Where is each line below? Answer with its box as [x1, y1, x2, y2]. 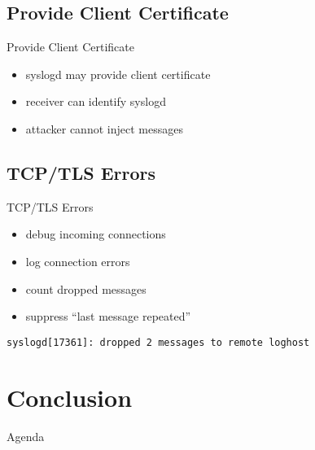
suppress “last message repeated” [25, 308, 191, 325]
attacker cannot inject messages [25, 120, 183, 137]
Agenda [7, 427, 45, 444]
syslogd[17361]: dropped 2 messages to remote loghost [7, 336, 310, 348]
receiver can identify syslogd [25, 93, 166, 110]
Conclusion [7, 380, 133, 413]
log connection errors [25, 252, 130, 269]
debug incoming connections [25, 225, 166, 242]
